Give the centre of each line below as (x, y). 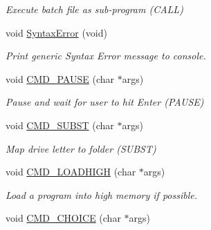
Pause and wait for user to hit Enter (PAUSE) (105, 102)
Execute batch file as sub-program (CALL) (94, 9)
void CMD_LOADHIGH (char (71, 172)
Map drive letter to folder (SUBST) (81, 148)
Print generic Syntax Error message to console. (106, 56)
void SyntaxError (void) (56, 32)
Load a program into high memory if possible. (102, 194)
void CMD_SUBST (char (60, 125)
